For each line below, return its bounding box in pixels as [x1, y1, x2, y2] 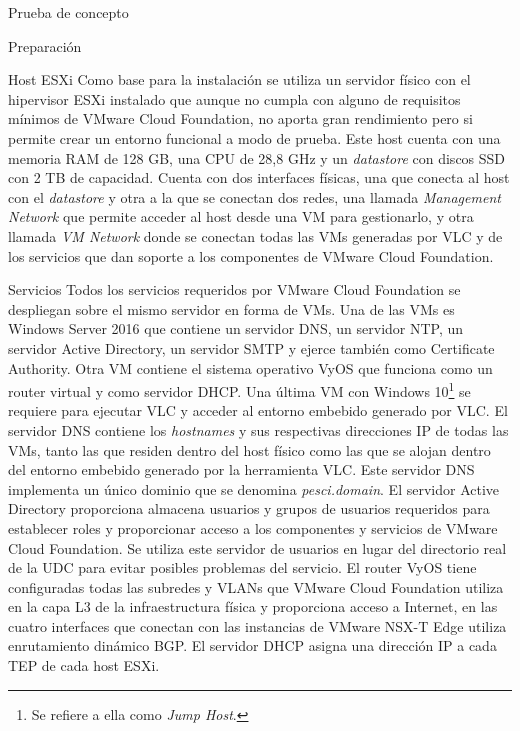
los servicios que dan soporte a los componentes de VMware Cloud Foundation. [8, 245, 494, 266]
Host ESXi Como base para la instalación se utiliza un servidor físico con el [8, 69, 471, 90]
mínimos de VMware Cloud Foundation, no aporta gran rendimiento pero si [8, 108, 473, 129]
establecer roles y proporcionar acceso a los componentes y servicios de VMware [8, 517, 498, 538]
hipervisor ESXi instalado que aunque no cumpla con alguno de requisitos [8, 88, 461, 109]
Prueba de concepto [8, 2, 129, 22]
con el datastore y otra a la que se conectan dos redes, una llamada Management [8, 186, 501, 207]
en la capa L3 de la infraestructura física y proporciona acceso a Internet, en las [8, 596, 498, 617]
